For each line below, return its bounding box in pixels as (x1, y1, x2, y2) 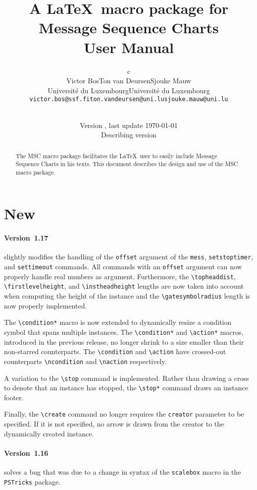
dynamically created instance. (4, 428, 94, 438)
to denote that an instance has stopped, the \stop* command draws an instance (4, 382, 248, 393)
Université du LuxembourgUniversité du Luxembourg (48, 85, 210, 95)
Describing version (101, 129, 157, 140)
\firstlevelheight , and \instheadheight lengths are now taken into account (4, 281, 244, 291)
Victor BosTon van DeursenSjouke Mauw (66, 75, 191, 86)
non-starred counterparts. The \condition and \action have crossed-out (4, 346, 226, 357)
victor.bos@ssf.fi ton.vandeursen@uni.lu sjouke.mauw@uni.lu (29, 96, 228, 103)
